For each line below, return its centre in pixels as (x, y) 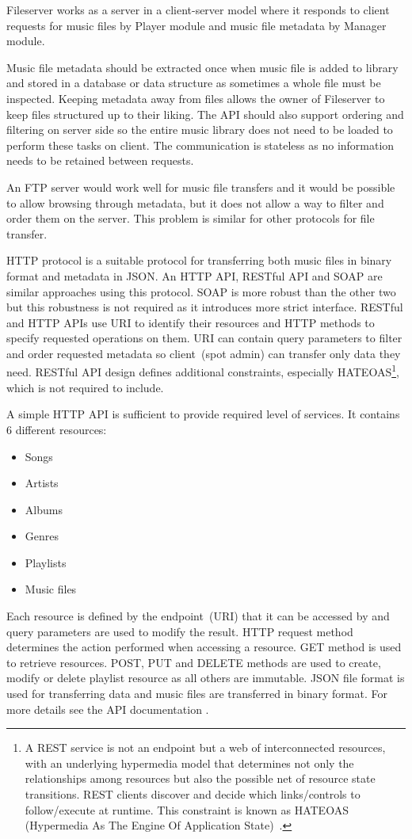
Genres (42, 536)
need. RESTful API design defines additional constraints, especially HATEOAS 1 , (203, 371)
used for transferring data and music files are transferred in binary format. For (197, 694)
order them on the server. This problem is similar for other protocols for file (191, 218)
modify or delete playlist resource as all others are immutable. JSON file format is (206, 678)
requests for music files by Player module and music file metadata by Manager (196, 25)
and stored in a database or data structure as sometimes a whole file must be (194, 83)
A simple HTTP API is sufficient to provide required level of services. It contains (203, 414)
